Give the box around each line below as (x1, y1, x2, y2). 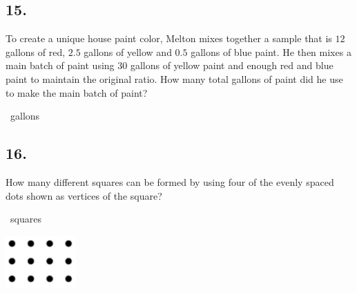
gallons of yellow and (84, 44, 172, 59)
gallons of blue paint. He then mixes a (191, 44, 351, 59)
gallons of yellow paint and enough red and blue (130, 58, 334, 73)
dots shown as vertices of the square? (6, 188, 162, 202)
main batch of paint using (6, 58, 115, 73)
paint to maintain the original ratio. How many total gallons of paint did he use (6, 71, 343, 86)
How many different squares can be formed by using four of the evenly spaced (6, 174, 334, 189)
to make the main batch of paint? (6, 85, 148, 100)
